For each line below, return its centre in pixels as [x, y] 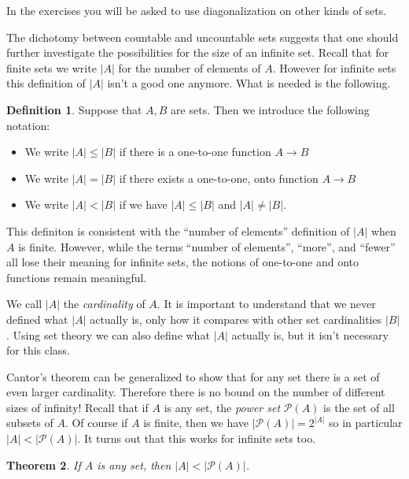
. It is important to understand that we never [266, 304]
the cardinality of [104, 304]
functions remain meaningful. [77, 277]
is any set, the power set [222, 407]
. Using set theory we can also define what [108, 334]
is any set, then [134, 464]
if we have [143, 204]
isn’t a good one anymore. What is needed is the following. [249, 83]
